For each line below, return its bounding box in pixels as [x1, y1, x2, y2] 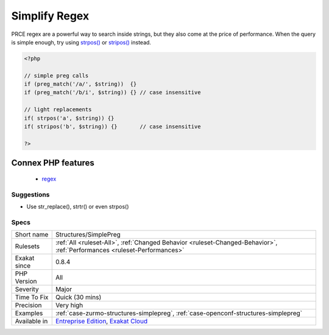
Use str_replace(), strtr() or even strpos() [26, 202, 129, 210]
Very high [55, 301, 83, 309]
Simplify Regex [11, 9, 90, 22]
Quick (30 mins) [55, 293, 102, 302]
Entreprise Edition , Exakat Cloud [55, 317, 148, 325]
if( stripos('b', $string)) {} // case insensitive [24, 123, 201, 130]
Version [15, 277, 37, 286]
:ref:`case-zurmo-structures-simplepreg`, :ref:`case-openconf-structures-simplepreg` [55, 309, 303, 317]
